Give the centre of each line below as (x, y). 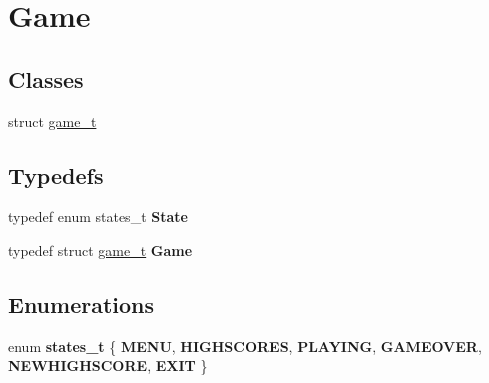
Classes (46, 78)
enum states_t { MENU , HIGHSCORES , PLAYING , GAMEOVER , (245, 345)
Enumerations (81, 303)
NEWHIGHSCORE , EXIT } (108, 365)
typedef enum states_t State (98, 216)
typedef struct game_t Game (100, 249)
